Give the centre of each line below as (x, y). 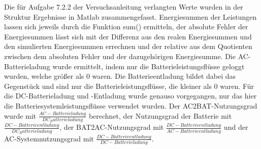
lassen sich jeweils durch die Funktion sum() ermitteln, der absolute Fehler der (126, 27)
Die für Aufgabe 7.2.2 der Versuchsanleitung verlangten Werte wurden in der (124, 7)
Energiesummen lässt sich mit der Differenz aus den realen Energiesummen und (128, 36)
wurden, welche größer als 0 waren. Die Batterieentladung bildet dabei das (120, 76)
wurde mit (20, 115)
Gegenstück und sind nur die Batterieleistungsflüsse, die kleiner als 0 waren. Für (129, 86)
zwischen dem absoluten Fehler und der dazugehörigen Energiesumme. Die (120, 56)
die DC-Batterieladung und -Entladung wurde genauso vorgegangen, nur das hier (130, 96)
